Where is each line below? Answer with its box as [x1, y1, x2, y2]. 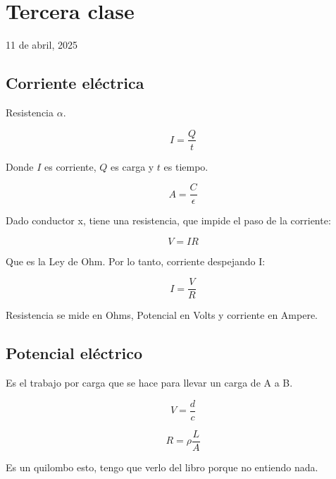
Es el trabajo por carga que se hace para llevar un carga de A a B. [6, 375, 293, 390]
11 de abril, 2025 [6, 37, 77, 52]
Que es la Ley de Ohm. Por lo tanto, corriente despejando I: [6, 253, 266, 268]
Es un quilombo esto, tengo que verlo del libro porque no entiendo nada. [6, 460, 318, 474]
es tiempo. [163, 159, 209, 174]
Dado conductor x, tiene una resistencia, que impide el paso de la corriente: [6, 213, 331, 228]
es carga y [111, 159, 154, 174]
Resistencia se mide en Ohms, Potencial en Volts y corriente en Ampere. [6, 308, 318, 322]
